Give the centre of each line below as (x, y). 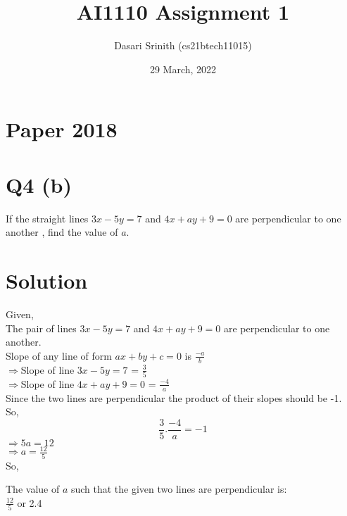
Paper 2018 (62, 129)
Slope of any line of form (59, 355)
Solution (47, 280)
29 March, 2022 (183, 69)
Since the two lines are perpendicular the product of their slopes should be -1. (174, 397)
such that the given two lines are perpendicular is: (179, 489)
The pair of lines (41, 328)
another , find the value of (62, 232)
